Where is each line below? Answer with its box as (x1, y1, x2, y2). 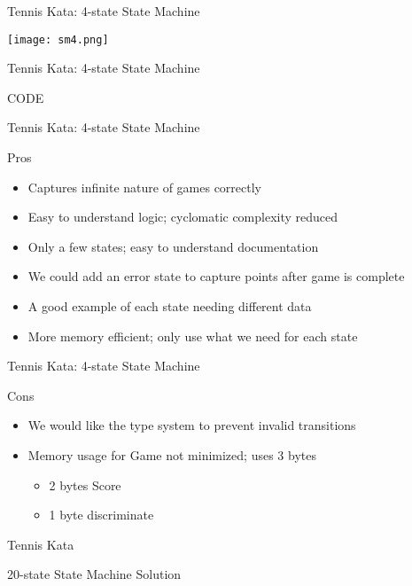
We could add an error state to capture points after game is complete (27, 267, 405, 285)
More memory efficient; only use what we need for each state (27, 326, 358, 345)
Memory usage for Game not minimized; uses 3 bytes (27, 445, 316, 464)
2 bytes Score (49, 475, 121, 494)
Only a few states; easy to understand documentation (27, 237, 319, 255)
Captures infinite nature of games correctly (27, 177, 261, 196)
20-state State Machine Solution (7, 565, 182, 583)
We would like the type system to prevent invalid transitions (27, 416, 356, 434)
